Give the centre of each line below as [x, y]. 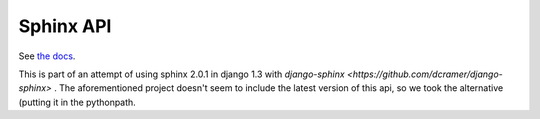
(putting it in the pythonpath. [77, 102]
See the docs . [47, 56]
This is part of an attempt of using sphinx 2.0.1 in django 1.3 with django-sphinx [181, 74]
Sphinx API [65, 26]
